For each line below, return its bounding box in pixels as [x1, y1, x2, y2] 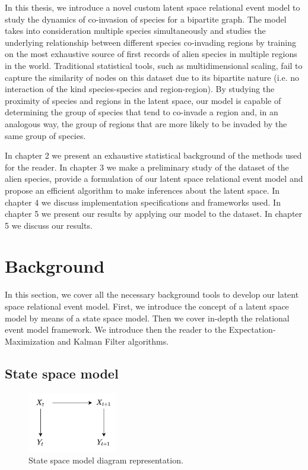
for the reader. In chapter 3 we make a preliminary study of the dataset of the [5, 160, 289, 173]
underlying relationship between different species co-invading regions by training [5, 36, 296, 48]
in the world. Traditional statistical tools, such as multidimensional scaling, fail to [5, 59, 303, 71]
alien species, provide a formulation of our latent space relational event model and [5, 172, 303, 185]
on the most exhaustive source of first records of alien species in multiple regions [5, 48, 297, 60]
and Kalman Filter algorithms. [57, 335, 169, 347]
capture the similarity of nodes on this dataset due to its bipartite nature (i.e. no [5, 71, 300, 83]
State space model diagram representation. [28, 454, 183, 466]
